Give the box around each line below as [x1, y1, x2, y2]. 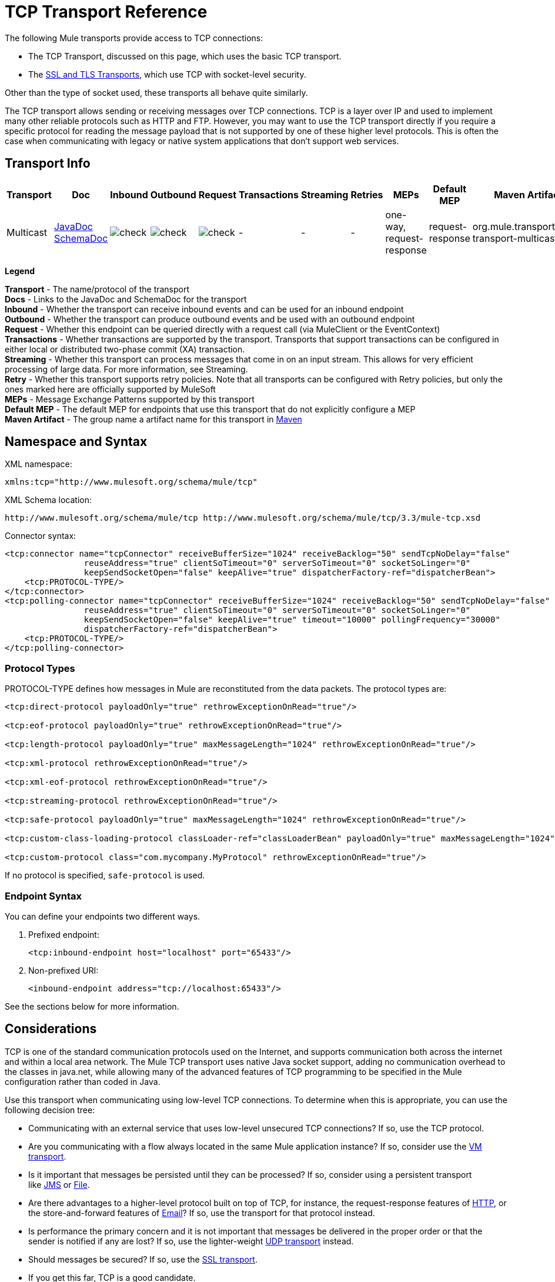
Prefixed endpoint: [28, 929, 99, 940]
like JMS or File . [28, 1179, 90, 1190]
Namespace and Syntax [5, 434, 148, 449]
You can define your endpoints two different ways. [5, 911, 200, 921]
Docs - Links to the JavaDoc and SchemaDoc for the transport [5, 294, 247, 304]
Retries [350, 188, 383, 201]
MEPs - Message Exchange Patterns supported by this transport [5, 394, 255, 404]
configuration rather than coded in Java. [5, 1076, 161, 1087]
